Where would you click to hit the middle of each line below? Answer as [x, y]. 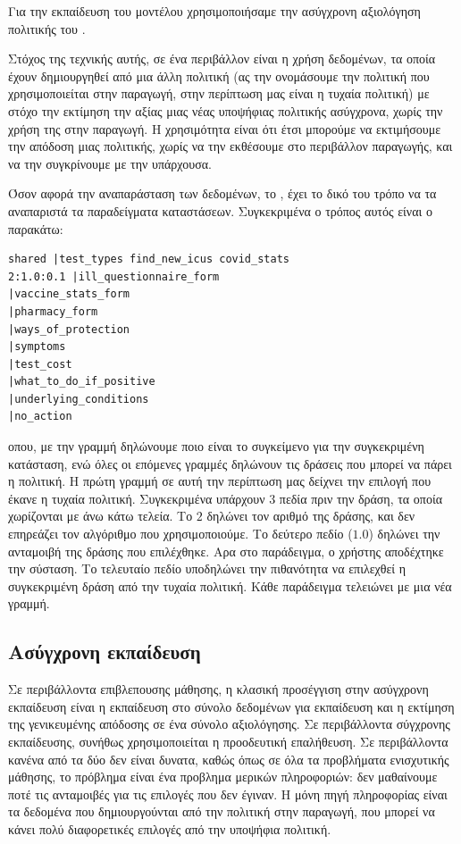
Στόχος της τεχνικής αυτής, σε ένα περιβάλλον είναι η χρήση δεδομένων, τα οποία [222, 58]
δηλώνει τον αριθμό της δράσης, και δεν [311, 516]
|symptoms [37, 347]
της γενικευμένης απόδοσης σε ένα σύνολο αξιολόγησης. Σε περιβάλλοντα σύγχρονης [229, 724]
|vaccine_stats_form [69, 294]
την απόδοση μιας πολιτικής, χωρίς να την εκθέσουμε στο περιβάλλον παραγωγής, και [230, 146]
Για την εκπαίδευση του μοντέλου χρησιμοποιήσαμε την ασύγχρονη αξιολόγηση [214, 11]
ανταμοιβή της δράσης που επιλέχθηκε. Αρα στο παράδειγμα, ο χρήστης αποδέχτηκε [226, 551]
